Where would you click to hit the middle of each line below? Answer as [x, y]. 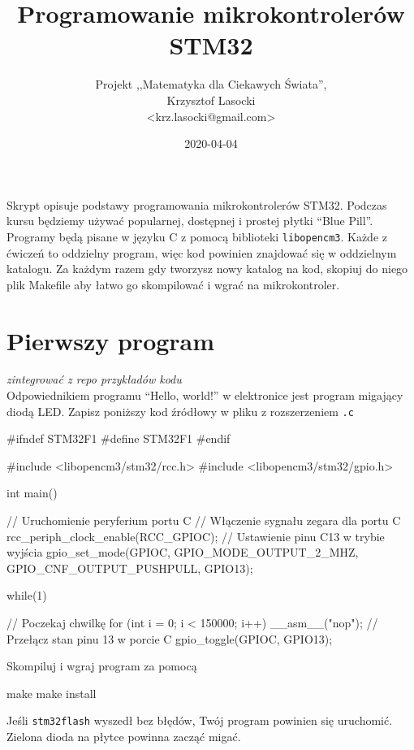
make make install [52, 693]
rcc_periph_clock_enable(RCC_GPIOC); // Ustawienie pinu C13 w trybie [196, 536]
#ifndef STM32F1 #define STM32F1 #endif [119, 438]
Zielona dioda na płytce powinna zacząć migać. [124, 737]
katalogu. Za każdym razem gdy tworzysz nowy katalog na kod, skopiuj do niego [207, 269]
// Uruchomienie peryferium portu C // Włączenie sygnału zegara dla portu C [204, 520]
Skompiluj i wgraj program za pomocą [102, 666]
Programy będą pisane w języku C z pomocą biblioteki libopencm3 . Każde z [197, 236]
